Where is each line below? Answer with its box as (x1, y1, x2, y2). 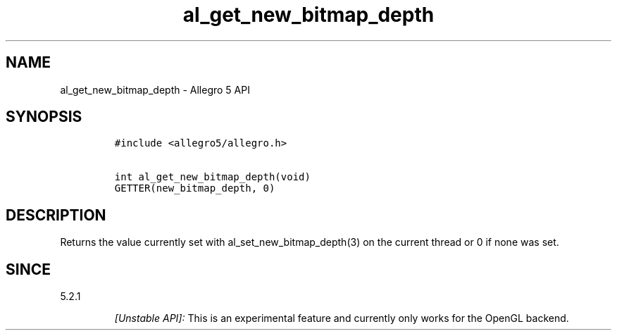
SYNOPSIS (6, 108, 82, 126)
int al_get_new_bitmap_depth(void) (114, 171, 311, 183)
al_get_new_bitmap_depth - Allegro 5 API (60, 83, 250, 96)
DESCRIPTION (6, 206, 106, 224)
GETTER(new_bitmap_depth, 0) (114, 182, 275, 194)
